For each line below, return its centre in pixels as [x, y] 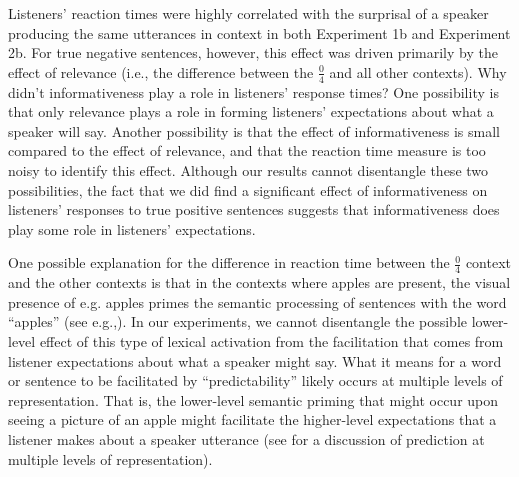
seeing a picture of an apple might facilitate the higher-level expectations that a [252, 419]
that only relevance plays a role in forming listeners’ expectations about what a [251, 111]
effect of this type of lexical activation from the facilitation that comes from [271, 340]
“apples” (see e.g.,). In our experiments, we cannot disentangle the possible [238, 321]
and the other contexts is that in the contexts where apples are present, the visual [259, 282]
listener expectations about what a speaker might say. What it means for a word [255, 360]
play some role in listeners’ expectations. [132, 228]
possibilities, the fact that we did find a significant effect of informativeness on [248, 189]
